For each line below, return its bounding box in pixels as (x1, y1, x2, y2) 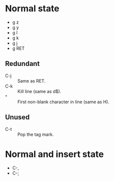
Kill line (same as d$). (17, 88, 62, 94)
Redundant (5, 60, 40, 68)
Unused (5, 113, 30, 121)
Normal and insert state (5, 149, 104, 160)
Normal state (5, 3, 60, 14)
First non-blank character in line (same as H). (17, 99, 110, 105)
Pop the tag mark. (17, 131, 54, 137)
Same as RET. (17, 78, 46, 84)
